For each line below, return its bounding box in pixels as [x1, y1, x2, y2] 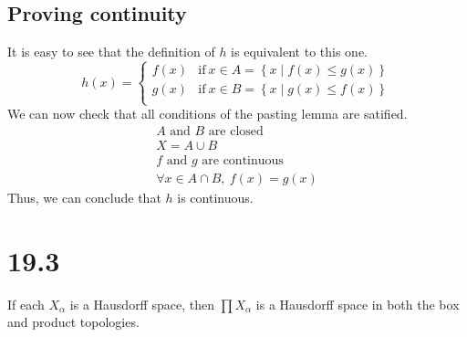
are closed [208, 125, 264, 138]
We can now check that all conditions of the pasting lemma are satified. [7, 104, 408, 123]
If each [7, 294, 45, 313]
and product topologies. [7, 312, 140, 332]
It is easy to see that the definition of [7, 42, 215, 61]
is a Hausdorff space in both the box [255, 294, 460, 313]
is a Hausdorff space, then [69, 294, 214, 313]
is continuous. [177, 188, 254, 207]
